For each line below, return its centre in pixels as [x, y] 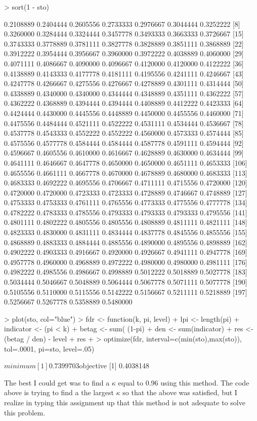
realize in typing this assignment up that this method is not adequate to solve [125, 402]
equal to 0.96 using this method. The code [184, 382]
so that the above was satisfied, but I [180, 392]
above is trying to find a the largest [59, 392]
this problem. [25, 412]
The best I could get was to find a [57, 382]
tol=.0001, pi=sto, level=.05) [49, 348]
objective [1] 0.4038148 [114, 366]
